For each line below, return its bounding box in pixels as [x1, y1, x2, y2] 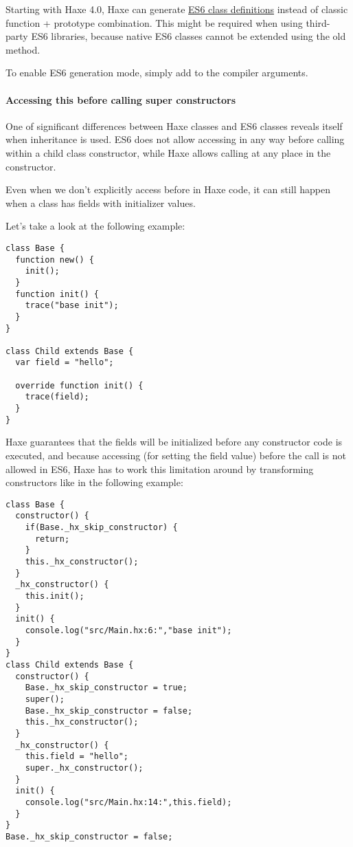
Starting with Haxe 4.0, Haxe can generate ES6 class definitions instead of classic [5, 2, 348, 16]
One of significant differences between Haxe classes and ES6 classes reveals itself [5, 118, 343, 133]
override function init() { [15, 380, 144, 390]
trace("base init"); [25, 300, 119, 311]
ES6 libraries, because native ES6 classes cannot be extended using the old [31, 29, 346, 43]
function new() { [15, 254, 94, 265]
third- [306, 15, 330, 30]
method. [5, 42, 41, 56]
